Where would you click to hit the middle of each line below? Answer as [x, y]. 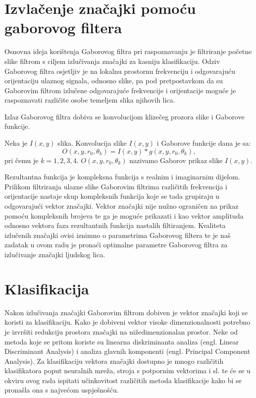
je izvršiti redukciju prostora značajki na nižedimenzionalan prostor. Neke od [121, 331]
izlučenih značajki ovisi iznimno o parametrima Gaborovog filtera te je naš [118, 235]
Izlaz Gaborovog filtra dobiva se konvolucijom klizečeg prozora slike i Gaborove [125, 116]
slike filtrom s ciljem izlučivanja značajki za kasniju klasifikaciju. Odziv [112, 61]
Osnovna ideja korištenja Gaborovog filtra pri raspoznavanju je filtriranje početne [128, 51]
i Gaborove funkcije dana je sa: [204, 143]
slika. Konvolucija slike [92, 143]
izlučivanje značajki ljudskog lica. [55, 254]
